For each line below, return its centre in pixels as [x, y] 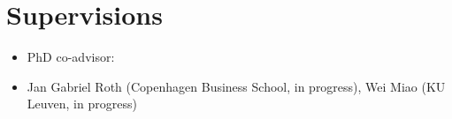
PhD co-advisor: [71, 57]
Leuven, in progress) [82, 104]
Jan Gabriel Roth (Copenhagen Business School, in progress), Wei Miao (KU [236, 86]
